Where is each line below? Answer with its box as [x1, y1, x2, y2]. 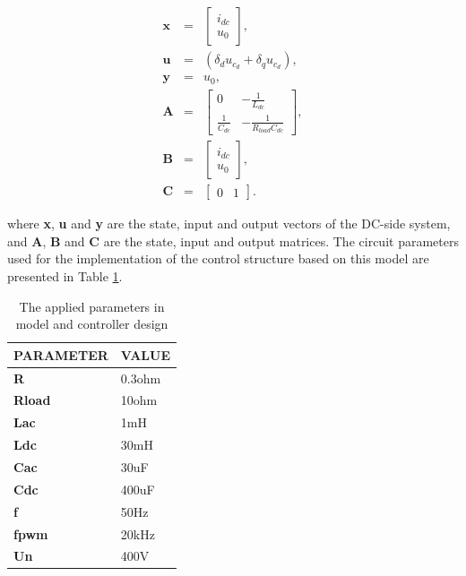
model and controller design [15, 314, 168, 333]
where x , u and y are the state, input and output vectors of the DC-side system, [7, 214, 451, 233]
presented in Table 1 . [7, 266, 123, 285]
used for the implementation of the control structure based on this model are [7, 249, 429, 268]
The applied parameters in [19, 297, 165, 315]
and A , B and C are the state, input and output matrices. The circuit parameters [7, 231, 459, 250]
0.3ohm [120, 368, 161, 387]
